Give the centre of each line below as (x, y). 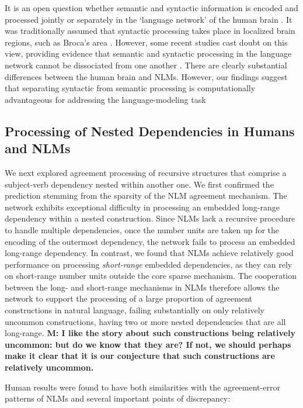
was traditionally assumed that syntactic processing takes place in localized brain (150, 31)
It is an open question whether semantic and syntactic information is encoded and (151, 8)
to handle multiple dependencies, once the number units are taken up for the (142, 229)
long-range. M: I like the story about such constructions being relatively (150, 333)
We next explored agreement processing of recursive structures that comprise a (146, 172)
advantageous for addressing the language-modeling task (105, 99)
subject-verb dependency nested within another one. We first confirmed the (139, 184)
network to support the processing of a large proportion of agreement (129, 298)
